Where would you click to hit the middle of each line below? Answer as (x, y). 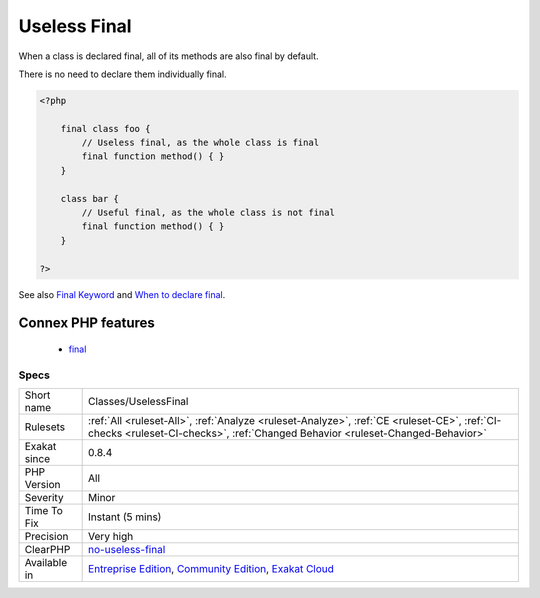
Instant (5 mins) (125, 517)
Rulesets (44, 427)
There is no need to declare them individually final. (122, 74)
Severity (44, 498)
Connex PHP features (86, 323)
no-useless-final (127, 550)
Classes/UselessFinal (138, 402)
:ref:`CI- (483, 421)
